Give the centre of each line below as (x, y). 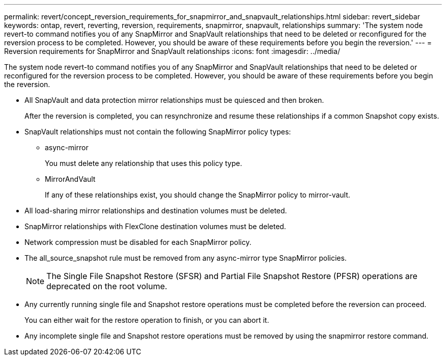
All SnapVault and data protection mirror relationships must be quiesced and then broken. (174, 100)
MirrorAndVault (70, 179)
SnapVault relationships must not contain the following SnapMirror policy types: (158, 132)
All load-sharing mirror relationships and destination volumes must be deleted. (156, 211)
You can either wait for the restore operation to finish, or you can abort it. (147, 320)
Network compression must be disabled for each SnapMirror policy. (138, 242)
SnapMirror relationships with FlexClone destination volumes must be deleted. (155, 226)
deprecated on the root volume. (107, 286)
